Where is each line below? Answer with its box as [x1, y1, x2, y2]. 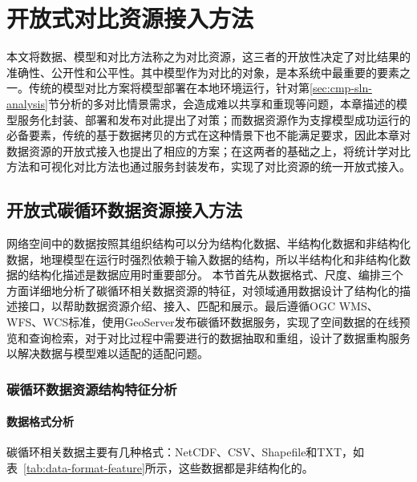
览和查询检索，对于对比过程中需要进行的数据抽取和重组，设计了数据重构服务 [6, 329, 411, 346]
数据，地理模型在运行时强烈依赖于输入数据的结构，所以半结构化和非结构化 [6, 250, 399, 267]
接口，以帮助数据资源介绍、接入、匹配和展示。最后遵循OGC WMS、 [17, 298, 379, 314]
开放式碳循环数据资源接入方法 [6, 197, 242, 222]
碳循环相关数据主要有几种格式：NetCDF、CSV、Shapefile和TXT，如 [6, 444, 365, 460]
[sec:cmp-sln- [310, 79, 372, 96]
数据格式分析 [6, 413, 74, 430]
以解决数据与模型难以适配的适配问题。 [6, 345, 208, 362]
